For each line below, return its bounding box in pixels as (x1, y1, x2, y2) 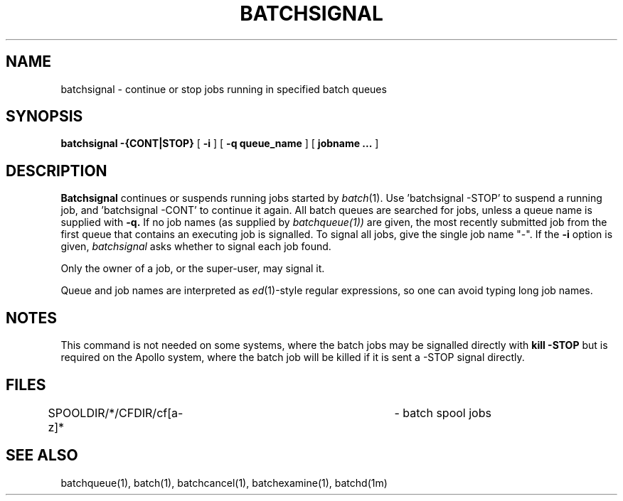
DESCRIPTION (6, 161, 107, 180)
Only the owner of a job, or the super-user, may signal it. (60, 262, 325, 275)
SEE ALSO (6, 446, 78, 465)
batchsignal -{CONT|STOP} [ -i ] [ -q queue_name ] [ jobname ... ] (60, 137, 379, 150)
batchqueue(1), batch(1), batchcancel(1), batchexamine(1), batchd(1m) (60, 476, 388, 489)
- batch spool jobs (394, 405, 491, 420)
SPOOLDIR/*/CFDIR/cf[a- (48, 405, 183, 420)
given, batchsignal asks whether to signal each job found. (60, 240, 331, 253)
